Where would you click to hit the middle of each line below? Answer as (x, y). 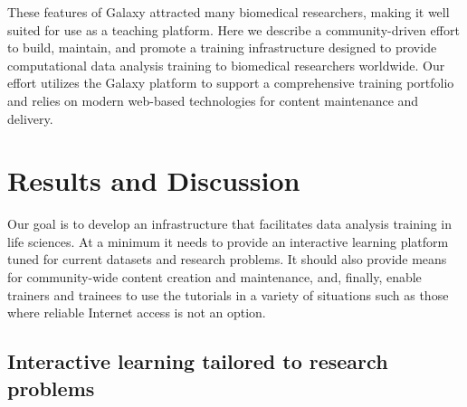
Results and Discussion (154, 180)
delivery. (30, 118)
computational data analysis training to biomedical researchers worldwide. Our (226, 65)
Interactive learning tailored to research (198, 361)
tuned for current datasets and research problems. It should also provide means (227, 259)
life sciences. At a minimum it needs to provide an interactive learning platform (228, 241)
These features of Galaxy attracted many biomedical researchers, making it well (229, 12)
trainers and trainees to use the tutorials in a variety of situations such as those (228, 294)
